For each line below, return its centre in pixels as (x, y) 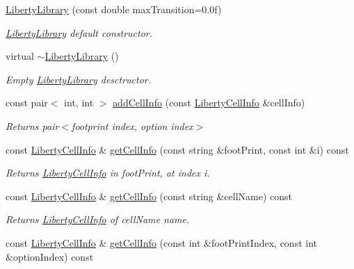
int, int (79, 103)
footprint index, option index (132, 125)
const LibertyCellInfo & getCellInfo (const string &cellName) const (149, 196)
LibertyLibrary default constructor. (79, 32)
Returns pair (32, 125)
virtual (20, 56)
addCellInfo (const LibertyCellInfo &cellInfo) (209, 103)
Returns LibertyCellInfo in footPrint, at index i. (108, 173)
